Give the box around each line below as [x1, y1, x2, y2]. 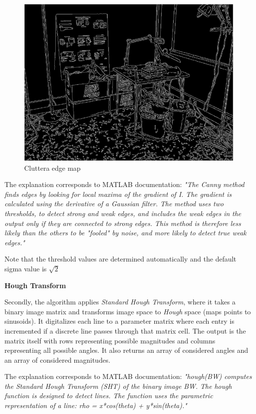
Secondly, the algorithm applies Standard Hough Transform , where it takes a [4, 297, 236, 307]
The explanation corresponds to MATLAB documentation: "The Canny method [4, 179, 245, 189]
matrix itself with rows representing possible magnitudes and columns [4, 335, 216, 345]
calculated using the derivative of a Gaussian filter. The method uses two [4, 198, 224, 209]
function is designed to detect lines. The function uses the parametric [4, 390, 213, 401]
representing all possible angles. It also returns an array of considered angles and [4, 345, 249, 355]
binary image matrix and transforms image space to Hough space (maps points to [4, 306, 251, 316]
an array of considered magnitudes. [4, 354, 110, 365]
